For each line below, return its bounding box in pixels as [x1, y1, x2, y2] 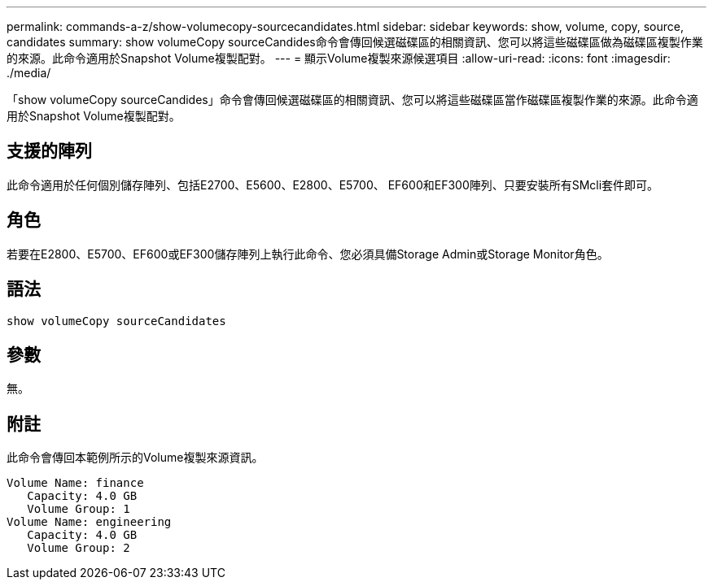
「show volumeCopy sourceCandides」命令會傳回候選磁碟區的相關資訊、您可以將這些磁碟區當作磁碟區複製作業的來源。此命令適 [7, 93, 698, 106]
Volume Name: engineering [7, 515, 172, 529]
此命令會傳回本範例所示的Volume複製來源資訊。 [7, 450, 264, 465]
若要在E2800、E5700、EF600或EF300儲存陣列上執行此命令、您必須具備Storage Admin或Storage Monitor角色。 [7, 246, 609, 261]
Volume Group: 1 [27, 502, 130, 516]
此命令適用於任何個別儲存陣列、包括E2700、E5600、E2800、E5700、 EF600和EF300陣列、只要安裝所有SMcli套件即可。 [7, 177, 659, 192]
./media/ [7, 66, 51, 80]
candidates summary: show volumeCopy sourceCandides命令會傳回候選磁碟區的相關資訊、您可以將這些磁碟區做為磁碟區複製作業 [7, 35, 703, 49]
